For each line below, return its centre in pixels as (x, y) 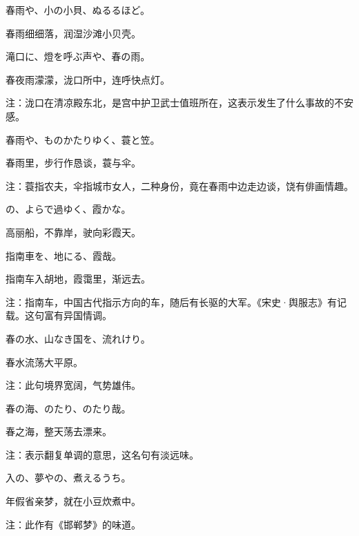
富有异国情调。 (78, 315)
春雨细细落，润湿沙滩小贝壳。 (73, 33)
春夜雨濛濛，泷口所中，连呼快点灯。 (88, 79)
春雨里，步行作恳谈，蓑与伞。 (73, 163)
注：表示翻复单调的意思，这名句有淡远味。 (102, 454)
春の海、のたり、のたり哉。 (68, 408)
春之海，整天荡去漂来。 (59, 431)
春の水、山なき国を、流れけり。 (78, 338)
